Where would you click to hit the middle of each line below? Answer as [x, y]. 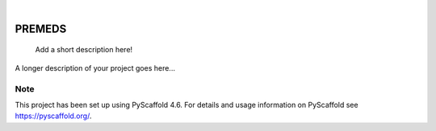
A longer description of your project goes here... [95, 68]
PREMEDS [41, 29]
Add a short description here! [84, 50]
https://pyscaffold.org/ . [53, 116]
